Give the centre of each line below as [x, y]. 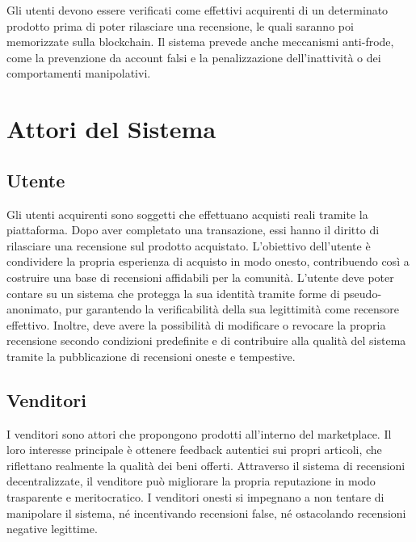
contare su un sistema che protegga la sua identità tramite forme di [173, 293]
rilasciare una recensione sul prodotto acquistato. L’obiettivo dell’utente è [189, 245]
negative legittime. [52, 529]
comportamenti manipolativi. [79, 73]
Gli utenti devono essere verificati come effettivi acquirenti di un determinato [197, 10]
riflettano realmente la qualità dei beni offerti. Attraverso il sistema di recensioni [206, 465]
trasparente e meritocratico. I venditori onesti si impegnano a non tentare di [195, 497]
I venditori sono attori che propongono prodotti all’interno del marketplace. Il [199, 433]
